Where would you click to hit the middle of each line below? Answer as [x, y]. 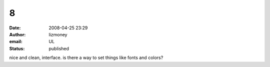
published [59, 48]
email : [16, 42]
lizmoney [58, 34]
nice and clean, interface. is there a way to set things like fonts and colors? [86, 58]
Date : [15, 28]
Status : [17, 48]
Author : [17, 34]
